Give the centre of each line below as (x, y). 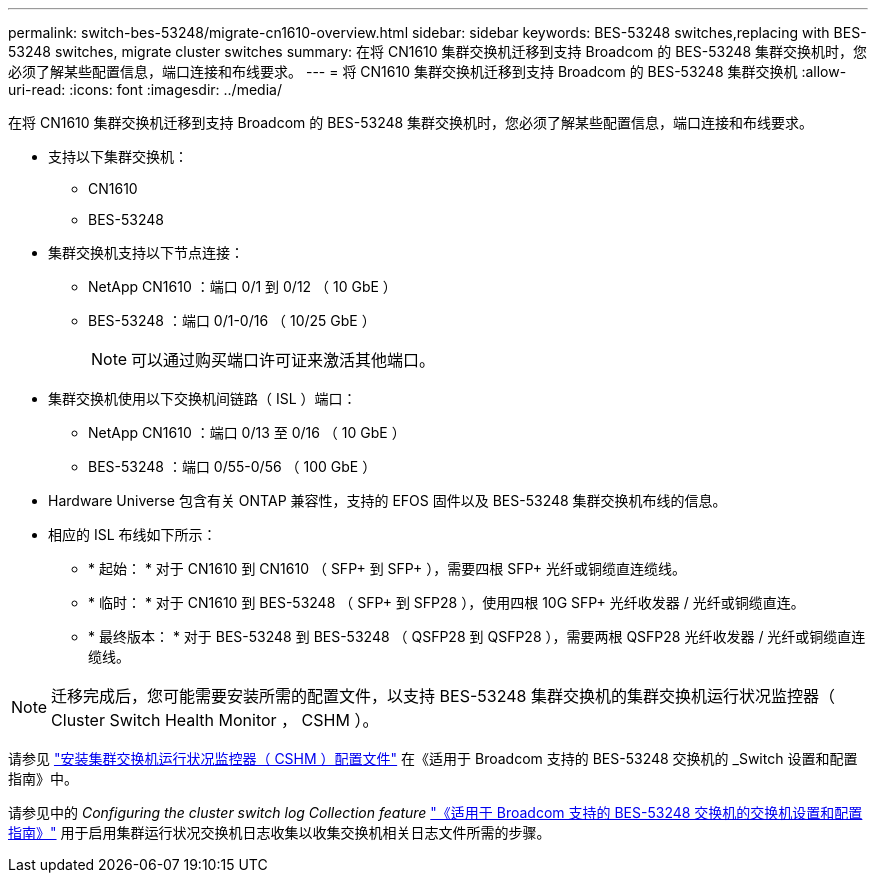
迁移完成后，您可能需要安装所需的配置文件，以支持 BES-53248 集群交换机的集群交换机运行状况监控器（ (443, 696)
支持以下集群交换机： (118, 156)
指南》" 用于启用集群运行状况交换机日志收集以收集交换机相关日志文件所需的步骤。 (279, 832)
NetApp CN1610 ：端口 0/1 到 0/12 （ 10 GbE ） (242, 286)
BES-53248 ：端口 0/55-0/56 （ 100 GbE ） (232, 466)
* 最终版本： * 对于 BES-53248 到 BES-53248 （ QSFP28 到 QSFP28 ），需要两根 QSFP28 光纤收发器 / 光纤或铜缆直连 (477, 636)
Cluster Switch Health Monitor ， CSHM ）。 (215, 720)
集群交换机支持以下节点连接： (146, 252)
